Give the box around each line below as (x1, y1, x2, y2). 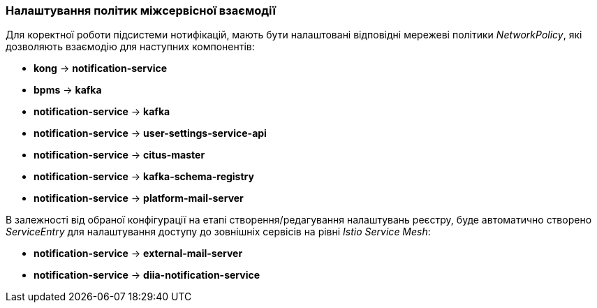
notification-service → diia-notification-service (34, 269, 260, 281)
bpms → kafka (34, 84, 102, 96)
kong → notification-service (34, 62, 168, 75)
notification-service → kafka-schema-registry (34, 170, 254, 183)
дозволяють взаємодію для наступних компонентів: (6, 41, 255, 53)
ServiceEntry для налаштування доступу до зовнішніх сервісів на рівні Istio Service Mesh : (6, 226, 431, 238)
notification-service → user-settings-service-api (34, 127, 267, 140)
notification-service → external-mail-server (34, 247, 243, 260)
